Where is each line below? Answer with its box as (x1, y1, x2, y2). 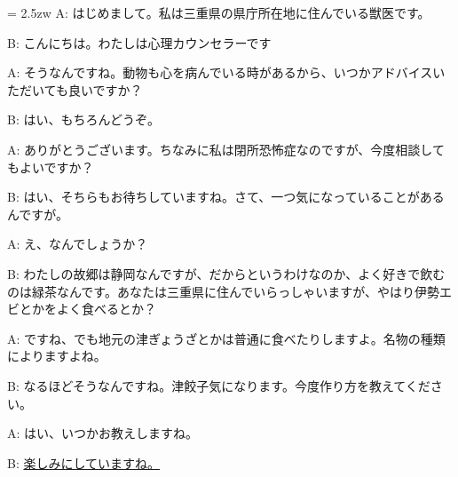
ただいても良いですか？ (7, 80, 143, 99)
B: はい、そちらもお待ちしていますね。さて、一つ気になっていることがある (7, 187, 445, 206)
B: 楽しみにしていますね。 (7, 453, 161, 472)
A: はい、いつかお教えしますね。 (7, 424, 199, 442)
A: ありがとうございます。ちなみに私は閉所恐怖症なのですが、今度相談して (7, 139, 445, 158)
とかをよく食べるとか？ (19, 299, 156, 318)
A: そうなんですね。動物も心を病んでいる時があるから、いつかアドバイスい (7, 63, 446, 82)
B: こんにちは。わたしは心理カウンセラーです (7, 33, 272, 52)
